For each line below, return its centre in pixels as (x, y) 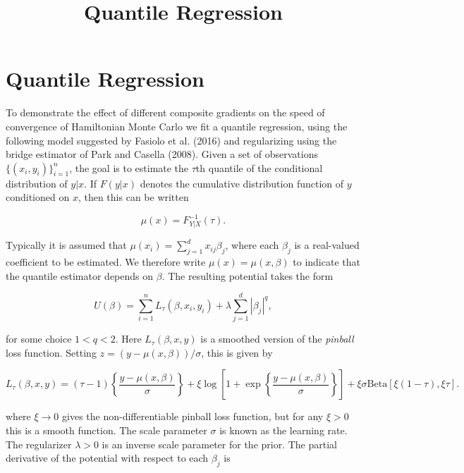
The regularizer (39, 444)
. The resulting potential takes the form (248, 275)
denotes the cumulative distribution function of (242, 183)
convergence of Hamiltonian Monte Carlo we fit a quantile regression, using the (177, 126)
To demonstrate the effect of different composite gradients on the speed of (165, 112)
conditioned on (38, 197)
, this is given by (237, 352)
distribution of (37, 183)
